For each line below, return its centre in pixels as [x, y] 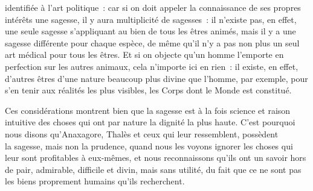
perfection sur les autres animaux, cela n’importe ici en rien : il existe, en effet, [152, 66]
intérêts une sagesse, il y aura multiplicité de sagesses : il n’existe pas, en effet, [151, 19]
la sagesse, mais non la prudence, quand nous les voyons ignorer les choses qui [149, 146]
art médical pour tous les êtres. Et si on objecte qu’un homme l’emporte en [144, 55]
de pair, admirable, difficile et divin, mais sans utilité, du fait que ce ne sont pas [153, 169]
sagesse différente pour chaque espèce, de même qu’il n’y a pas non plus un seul [152, 42]
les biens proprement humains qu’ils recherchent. [95, 181]
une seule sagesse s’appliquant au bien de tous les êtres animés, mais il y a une [150, 31]
